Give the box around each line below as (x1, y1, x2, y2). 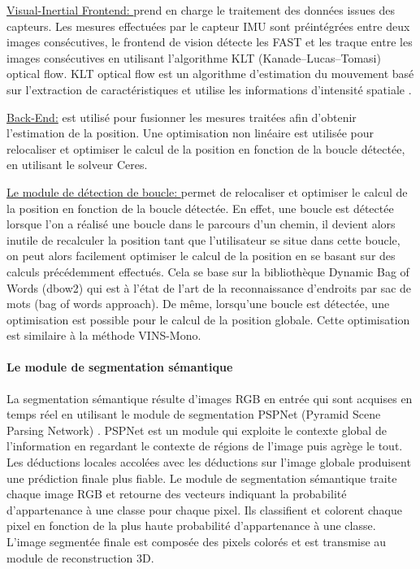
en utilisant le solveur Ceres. (6, 156, 148, 173)
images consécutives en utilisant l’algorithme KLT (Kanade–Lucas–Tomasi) (6, 49, 381, 66)
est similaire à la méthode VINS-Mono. (6, 327, 201, 344)
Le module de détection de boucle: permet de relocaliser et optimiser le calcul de (6, 183, 408, 200)
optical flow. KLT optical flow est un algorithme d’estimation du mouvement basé (6, 65, 414, 82)
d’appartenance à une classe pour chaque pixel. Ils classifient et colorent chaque (6, 501, 402, 518)
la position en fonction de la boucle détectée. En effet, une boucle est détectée (6, 199, 394, 216)
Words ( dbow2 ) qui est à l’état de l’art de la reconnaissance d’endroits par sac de (6, 279, 412, 296)
